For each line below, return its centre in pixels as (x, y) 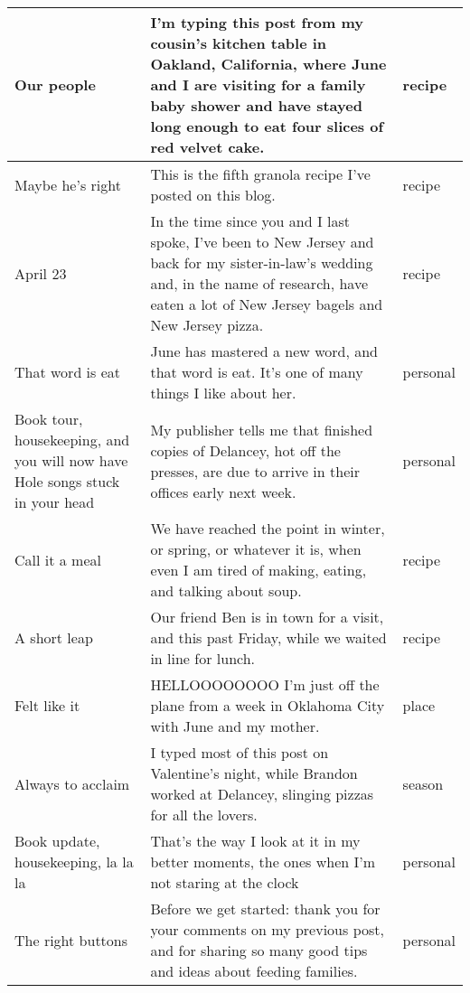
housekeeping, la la (74, 862)
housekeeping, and (72, 440)
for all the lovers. (204, 815)
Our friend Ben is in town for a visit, (267, 617)
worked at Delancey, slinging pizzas (262, 794)
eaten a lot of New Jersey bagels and (267, 304)
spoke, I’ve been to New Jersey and (262, 242)
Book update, (57, 841)
